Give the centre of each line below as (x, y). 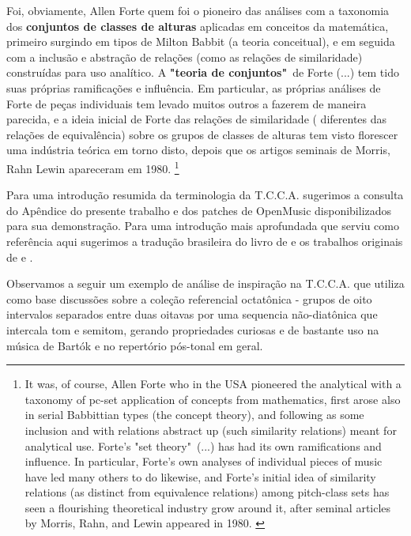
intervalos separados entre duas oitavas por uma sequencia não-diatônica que (192, 314)
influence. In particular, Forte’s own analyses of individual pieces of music (204, 461)
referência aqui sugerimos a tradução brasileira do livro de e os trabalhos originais (205, 241)
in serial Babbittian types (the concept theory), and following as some (194, 415)
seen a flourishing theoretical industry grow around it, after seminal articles (208, 507)
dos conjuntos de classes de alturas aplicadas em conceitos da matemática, (198, 26)
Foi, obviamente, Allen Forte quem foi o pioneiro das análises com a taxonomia (198, 10)
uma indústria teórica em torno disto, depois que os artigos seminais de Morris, (198, 150)
